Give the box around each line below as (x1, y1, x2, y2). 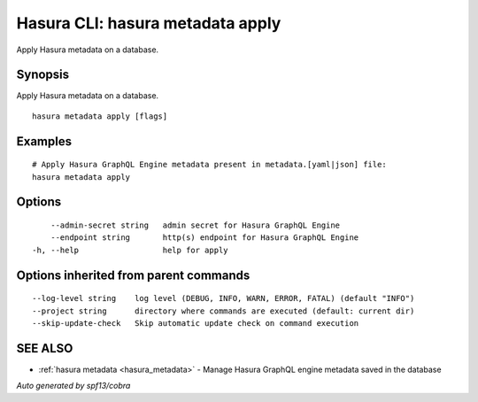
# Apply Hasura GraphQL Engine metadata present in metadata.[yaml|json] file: (32, 159, 387, 170)
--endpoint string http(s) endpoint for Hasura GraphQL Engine (50, 233, 359, 243)
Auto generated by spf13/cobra (16, 381, 131, 391)
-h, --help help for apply (32, 244, 229, 255)
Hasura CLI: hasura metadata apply (16, 13, 281, 33)
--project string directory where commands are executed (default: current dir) (32, 305, 415, 316)
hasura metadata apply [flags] (32, 111, 168, 121)
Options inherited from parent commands (16, 267, 251, 282)
